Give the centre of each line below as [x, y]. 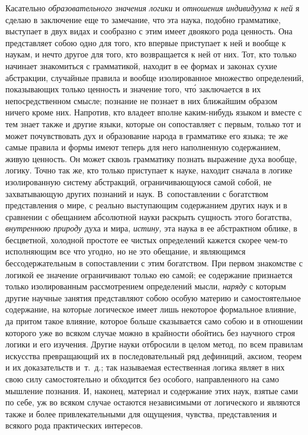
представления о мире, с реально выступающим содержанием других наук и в [146, 205]
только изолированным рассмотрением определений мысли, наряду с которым [146, 286]
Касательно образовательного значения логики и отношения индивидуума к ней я [153, 8]
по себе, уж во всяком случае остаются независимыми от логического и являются [153, 402]
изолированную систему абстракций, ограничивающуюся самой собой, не [139, 181]
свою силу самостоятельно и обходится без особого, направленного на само [142, 379]
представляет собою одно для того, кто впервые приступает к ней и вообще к [146, 42]
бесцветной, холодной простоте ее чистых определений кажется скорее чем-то [147, 239]
